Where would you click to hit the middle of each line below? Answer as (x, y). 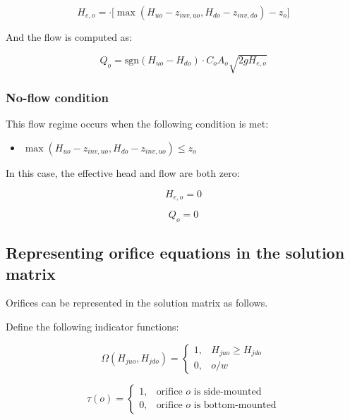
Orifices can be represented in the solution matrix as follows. (137, 303)
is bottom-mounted (235, 406)
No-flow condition (57, 98)
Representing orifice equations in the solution (175, 253)
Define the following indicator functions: (92, 326)
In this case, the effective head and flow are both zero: (123, 172)
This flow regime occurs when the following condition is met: (137, 124)
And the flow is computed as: (69, 37)
